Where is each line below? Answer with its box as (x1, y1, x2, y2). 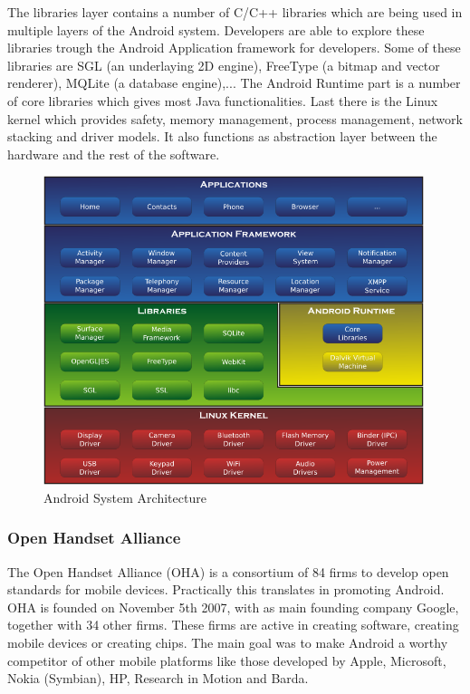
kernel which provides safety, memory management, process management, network (7, 109, 463, 128)
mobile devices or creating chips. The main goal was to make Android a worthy (7, 632, 448, 651)
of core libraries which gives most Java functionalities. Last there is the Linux (7, 91, 438, 110)
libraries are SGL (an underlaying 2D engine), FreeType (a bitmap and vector (7, 55, 440, 74)
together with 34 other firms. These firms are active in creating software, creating (7, 615, 459, 634)
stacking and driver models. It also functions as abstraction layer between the (7, 127, 437, 146)
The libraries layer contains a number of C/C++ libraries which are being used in (7, 3, 463, 21)
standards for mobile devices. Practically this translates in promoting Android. (7, 580, 445, 599)
